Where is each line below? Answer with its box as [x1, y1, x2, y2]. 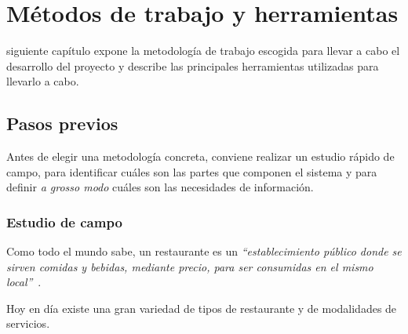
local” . [6, 274, 42, 290]
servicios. [6, 315, 50, 332]
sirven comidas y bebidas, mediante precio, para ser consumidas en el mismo [6, 258, 373, 274]
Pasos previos [6, 111, 118, 136]
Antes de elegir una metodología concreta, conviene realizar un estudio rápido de [6, 148, 395, 165]
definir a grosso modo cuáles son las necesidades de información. [6, 179, 314, 195]
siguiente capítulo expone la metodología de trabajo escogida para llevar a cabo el [6, 42, 400, 59]
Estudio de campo [6, 212, 122, 231]
